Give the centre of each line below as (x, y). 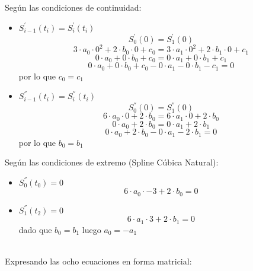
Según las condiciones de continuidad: (73, 7)
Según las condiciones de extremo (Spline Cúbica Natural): (112, 162)
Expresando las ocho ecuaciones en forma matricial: (98, 261)
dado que (35, 229)
